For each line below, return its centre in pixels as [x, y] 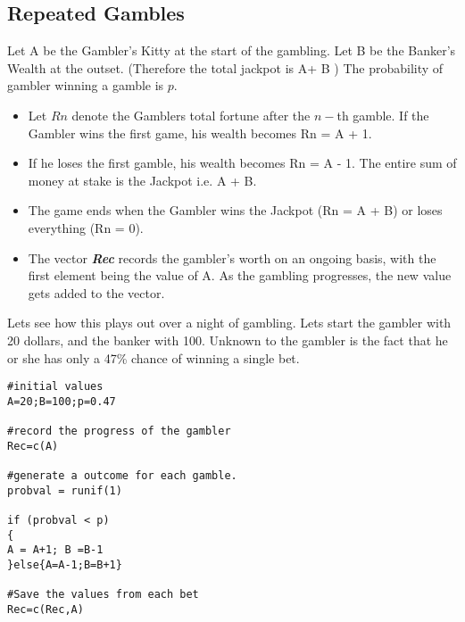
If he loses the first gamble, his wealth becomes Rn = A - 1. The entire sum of [242, 163]
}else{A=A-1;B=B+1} [65, 564]
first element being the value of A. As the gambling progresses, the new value [240, 275]
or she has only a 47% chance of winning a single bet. [154, 357]
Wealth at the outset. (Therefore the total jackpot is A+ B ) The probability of [225, 67]
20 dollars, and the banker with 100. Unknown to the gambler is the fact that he [228, 340]
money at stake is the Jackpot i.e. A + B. [142, 180]
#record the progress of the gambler [119, 431]
